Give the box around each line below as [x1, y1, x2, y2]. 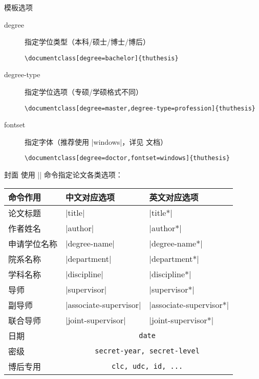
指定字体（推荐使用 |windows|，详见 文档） [25, 136, 167, 147]
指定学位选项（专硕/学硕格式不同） [25, 86, 143, 97]
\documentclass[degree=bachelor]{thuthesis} [25, 54, 179, 62]
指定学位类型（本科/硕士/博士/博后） [25, 36, 150, 47]
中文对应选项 [66, 191, 115, 203]
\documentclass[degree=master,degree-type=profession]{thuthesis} [25, 104, 256, 112]
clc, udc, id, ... [112, 362, 183, 370]
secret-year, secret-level [95, 346, 200, 355]
